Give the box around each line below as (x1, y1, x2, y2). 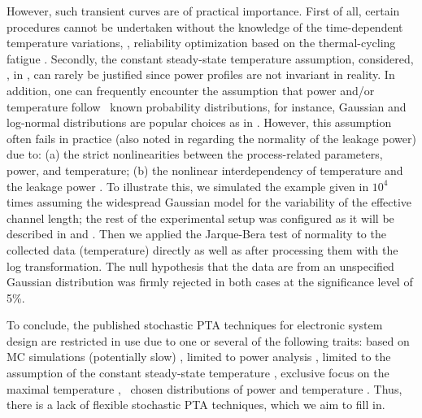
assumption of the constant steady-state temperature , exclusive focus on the (7, 364, 389, 381)
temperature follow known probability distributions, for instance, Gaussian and (7, 98, 407, 115)
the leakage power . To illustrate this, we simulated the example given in (7, 177, 369, 194)
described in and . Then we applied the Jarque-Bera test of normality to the (7, 225, 386, 242)
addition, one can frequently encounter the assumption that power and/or (7, 81, 375, 98)
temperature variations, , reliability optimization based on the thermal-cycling (7, 34, 396, 51)
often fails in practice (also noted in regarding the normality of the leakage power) (7, 129, 416, 146)
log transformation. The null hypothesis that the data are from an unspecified (7, 257, 394, 274)
